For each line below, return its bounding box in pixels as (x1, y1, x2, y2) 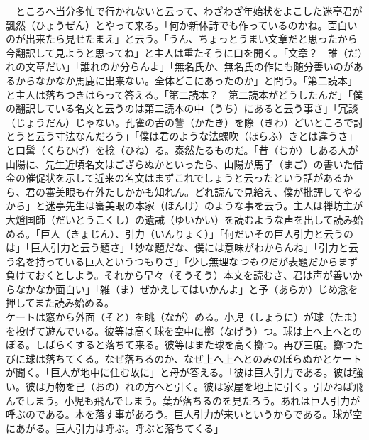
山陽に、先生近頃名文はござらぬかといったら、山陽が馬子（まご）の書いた (6, 156, 353, 171)
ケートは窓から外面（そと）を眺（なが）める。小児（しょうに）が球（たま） (6, 309, 363, 324)
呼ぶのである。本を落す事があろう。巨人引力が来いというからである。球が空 (6, 407, 363, 422)
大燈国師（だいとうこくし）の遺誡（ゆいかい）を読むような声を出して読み (6, 211, 353, 226)
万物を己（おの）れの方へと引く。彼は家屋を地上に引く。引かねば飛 (45, 379, 363, 394)
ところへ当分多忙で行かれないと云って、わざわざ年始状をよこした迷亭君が (15, 4, 363, 18)
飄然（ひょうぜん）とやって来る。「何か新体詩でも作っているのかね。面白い (6, 17, 358, 32)
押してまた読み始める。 (6, 295, 114, 310)
